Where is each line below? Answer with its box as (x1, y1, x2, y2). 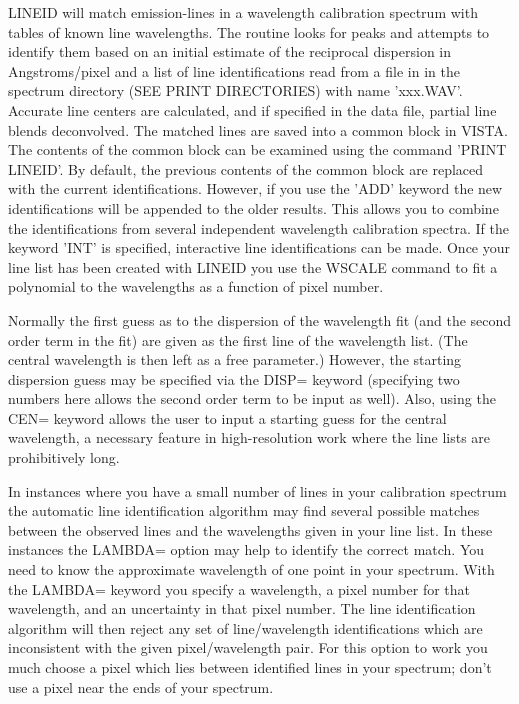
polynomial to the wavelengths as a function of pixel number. (8, 276, 384, 297)
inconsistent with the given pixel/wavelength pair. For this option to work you (8, 637, 488, 658)
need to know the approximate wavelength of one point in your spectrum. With (8, 559, 495, 580)
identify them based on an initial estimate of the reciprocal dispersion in (8, 41, 452, 62)
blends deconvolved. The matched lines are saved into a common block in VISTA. (8, 119, 508, 140)
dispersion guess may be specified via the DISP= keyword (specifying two (8, 368, 460, 389)
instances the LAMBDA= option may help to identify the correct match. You (8, 539, 485, 560)
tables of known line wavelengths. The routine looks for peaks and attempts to (8, 21, 490, 42)
